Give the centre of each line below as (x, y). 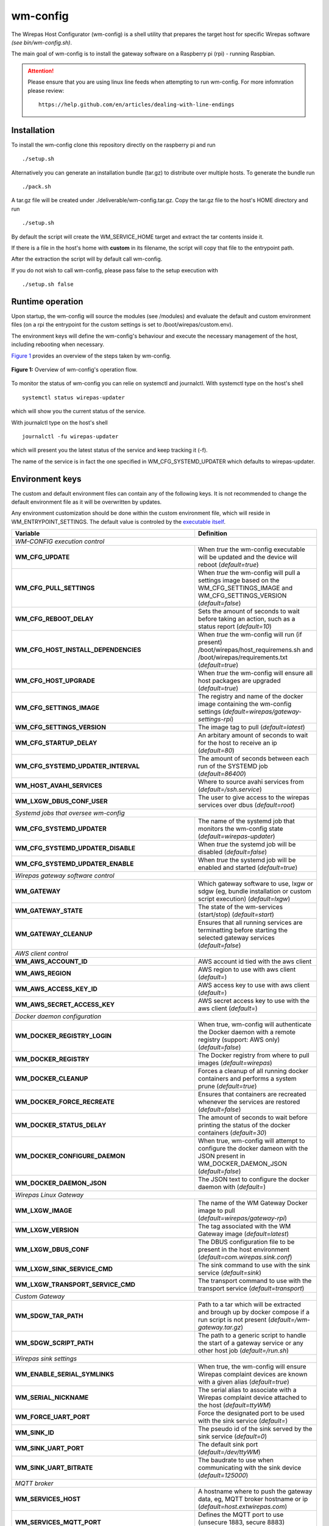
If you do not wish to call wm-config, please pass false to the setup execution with (115, 270)
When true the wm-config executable (252, 549)
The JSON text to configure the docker (254, 1179)
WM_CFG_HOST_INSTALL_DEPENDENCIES (78, 650)
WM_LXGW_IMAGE (44, 1210)
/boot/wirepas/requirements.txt (243, 657)
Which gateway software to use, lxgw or (256, 884)
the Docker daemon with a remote (247, 1032)
